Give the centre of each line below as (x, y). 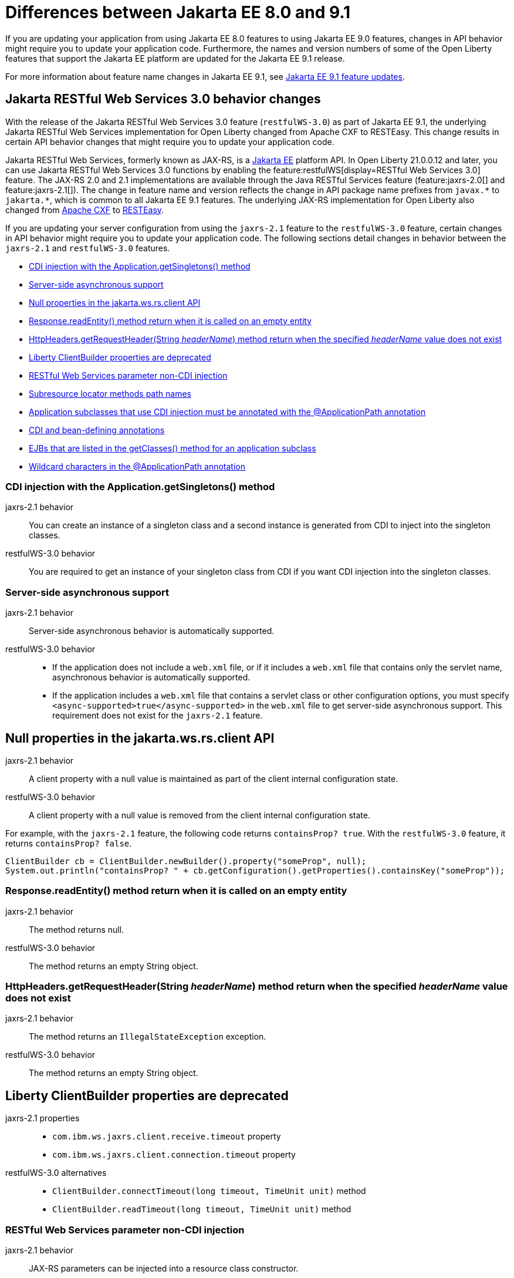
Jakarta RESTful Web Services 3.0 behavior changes (163, 99)
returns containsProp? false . (69, 843)
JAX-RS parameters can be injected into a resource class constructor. (164, 1269)
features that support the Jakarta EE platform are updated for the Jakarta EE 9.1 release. (175, 58)
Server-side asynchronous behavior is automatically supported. (152, 631)
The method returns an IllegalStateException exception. (148, 1037)
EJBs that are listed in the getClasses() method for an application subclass (173, 448)
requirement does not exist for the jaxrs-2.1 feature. (158, 716)
